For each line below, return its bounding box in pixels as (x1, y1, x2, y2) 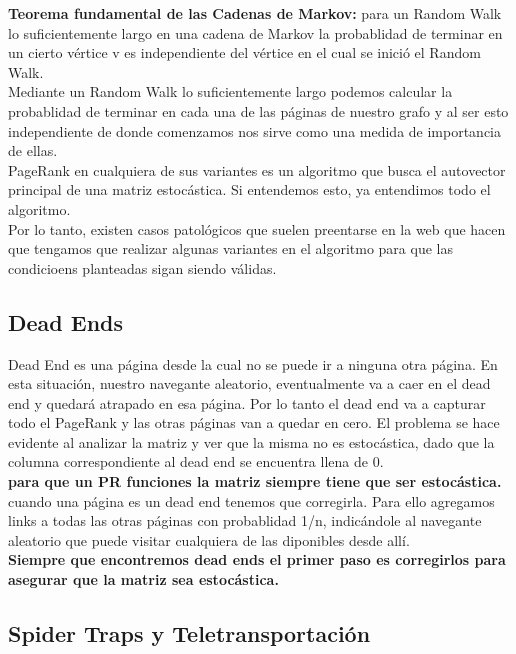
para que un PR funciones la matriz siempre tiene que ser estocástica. (8, 471, 502, 492)
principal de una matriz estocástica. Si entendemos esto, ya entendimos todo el (8, 179, 491, 200)
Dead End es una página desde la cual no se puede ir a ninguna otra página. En (8, 353, 498, 374)
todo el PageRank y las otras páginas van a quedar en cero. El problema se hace (8, 412, 500, 433)
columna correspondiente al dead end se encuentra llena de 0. (8, 451, 384, 472)
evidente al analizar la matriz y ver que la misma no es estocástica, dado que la (8, 431, 495, 452)
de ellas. (8, 140, 58, 161)
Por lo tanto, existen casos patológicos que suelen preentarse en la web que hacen (8, 218, 506, 239)
